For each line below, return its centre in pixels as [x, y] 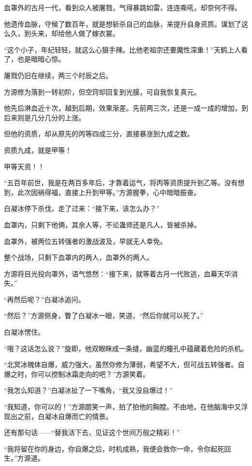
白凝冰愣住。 [24, 332]
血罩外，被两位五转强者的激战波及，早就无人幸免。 [85, 241]
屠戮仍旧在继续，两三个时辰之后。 [58, 75]
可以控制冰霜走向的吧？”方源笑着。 [94, 374]
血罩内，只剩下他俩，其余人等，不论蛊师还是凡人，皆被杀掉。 [102, 224]
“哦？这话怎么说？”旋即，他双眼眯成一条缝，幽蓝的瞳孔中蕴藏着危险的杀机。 [126, 348]
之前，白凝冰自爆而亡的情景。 [65, 416]
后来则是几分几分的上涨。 [45, 117]
